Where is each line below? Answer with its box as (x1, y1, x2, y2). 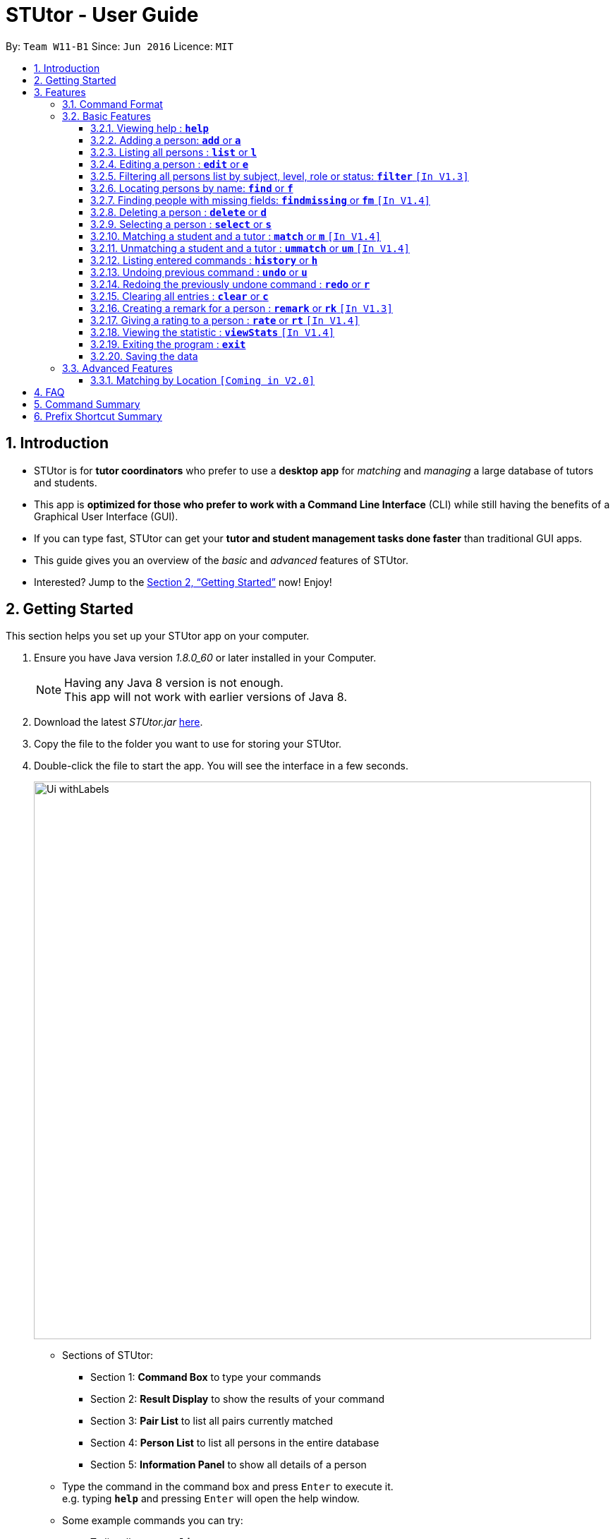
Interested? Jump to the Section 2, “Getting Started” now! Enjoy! (34, 575, 332, 588)
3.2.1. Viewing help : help (90, 121, 209, 134)
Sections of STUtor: (62, 1349, 154, 1362)
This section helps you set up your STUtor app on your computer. (6, 630, 310, 642)
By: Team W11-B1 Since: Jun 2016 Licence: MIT (6, 40, 233, 52)
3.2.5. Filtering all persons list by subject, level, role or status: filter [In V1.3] (90, 169, 469, 182)
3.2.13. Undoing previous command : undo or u (90, 265, 307, 278)
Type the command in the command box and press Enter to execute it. (62, 1480, 394, 1493)
